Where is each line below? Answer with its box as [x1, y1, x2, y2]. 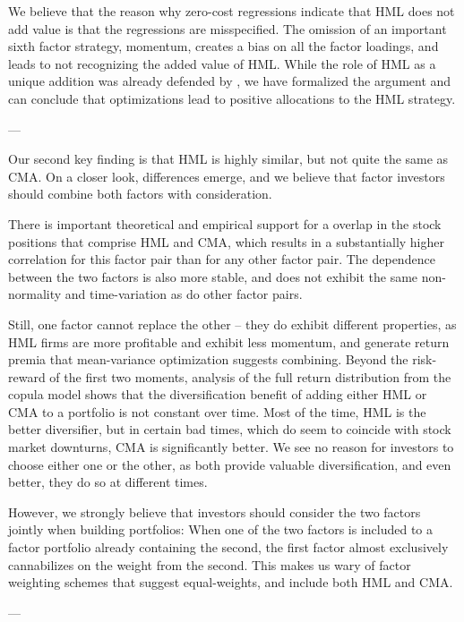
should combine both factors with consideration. [8, 184, 272, 203]
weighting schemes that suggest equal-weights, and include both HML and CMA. [8, 573, 453, 592]
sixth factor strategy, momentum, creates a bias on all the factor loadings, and [8, 37, 439, 55]
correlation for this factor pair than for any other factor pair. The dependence [8, 250, 435, 268]
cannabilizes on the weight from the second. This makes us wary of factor [8, 555, 411, 574]
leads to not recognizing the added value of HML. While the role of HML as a [8, 54, 436, 72]
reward [8, 367, 46, 386]
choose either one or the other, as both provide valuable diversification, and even [8, 455, 451, 473]
